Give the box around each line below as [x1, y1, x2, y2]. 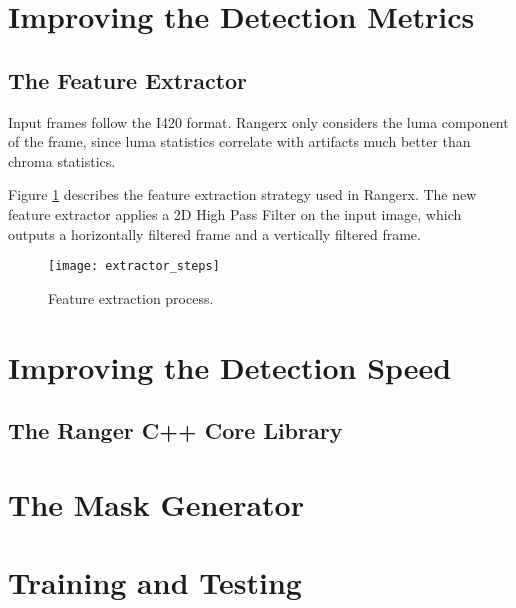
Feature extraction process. [48, 287, 214, 308]
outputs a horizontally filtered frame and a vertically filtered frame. [8, 223, 421, 244]
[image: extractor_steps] [48, 259, 220, 274]
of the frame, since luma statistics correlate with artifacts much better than [8, 131, 471, 152]
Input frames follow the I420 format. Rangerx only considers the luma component [8, 111, 509, 132]
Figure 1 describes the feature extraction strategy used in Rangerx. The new [8, 184, 477, 205]
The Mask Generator [8, 483, 304, 524]
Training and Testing [8, 562, 302, 603]
